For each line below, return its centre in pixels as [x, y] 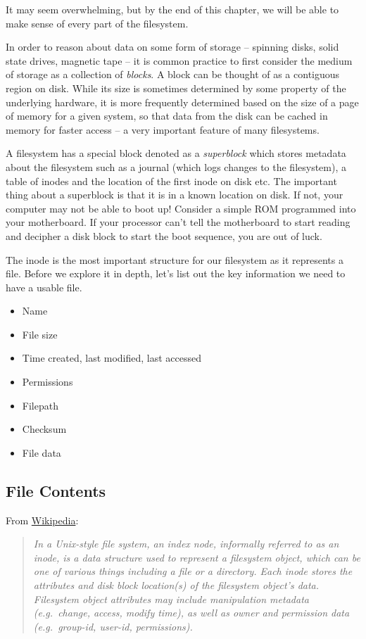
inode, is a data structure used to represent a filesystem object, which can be [197, 557]
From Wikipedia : [42, 520]
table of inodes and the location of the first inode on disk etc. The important [171, 181]
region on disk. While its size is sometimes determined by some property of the [176, 88]
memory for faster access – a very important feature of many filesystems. [163, 129]
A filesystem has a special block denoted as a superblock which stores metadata [176, 153]
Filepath [40, 405]
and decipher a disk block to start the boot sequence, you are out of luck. [164, 235]
